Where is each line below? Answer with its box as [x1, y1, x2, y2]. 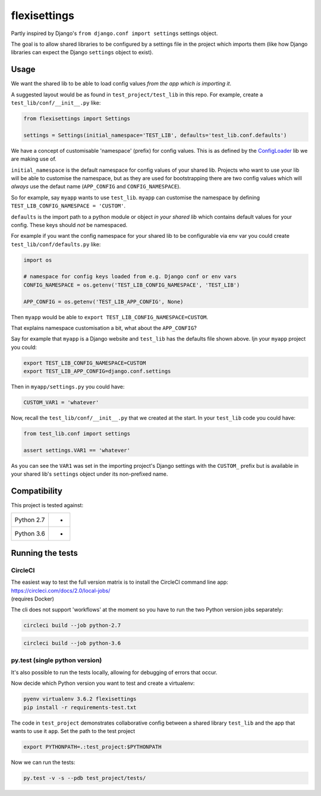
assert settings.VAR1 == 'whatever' [23, 446, 131, 454]
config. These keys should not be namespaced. [11, 221, 128, 228]
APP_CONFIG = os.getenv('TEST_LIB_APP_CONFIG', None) [23, 298, 184, 305]
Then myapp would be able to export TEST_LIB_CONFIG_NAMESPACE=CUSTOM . [11, 313, 208, 320]
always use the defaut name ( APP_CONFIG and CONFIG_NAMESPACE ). [11, 183, 181, 190]
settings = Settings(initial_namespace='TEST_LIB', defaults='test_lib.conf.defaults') [23, 131, 287, 139]
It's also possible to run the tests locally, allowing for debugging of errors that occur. [11, 669, 218, 676]
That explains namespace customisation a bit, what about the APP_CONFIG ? [11, 324, 197, 331]
